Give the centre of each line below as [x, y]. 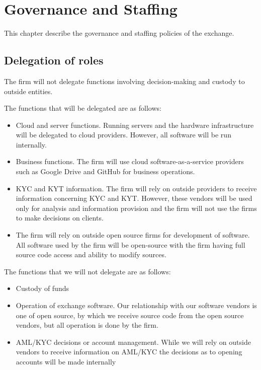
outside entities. [28, 91]
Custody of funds [42, 288]
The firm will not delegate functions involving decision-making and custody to [124, 81]
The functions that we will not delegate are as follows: [88, 271]
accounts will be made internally [66, 361]
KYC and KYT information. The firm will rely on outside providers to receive [136, 188]
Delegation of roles [54, 60]
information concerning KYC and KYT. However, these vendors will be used [134, 198]
